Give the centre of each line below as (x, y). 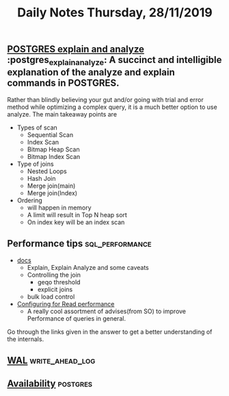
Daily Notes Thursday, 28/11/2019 (115, 13)
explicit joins (55, 289)
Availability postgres (50, 384)
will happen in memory (59, 208)
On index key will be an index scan (76, 222)
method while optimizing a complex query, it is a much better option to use (112, 107)
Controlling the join (54, 275)
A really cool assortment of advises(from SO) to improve (107, 311)
